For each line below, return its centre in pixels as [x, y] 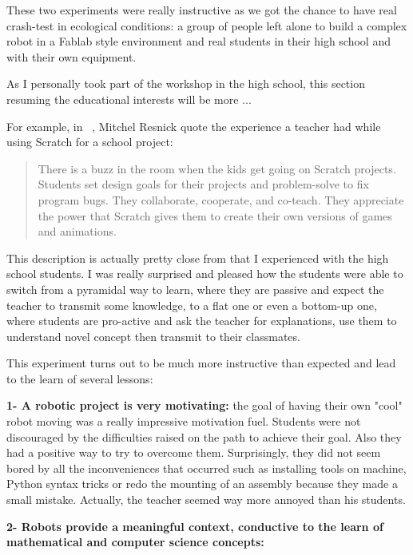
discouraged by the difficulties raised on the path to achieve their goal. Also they [204, 436]
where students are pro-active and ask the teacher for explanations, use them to [202, 321]
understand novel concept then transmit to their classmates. [153, 336]
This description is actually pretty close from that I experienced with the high [198, 258]
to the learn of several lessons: [80, 378]
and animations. [77, 231]
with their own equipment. [71, 56]
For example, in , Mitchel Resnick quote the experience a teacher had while [194, 126]
